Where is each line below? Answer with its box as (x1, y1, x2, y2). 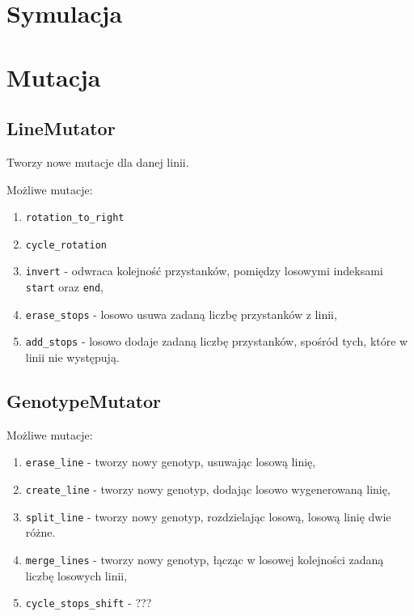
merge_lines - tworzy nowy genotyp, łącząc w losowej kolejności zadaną (25, 551, 384, 568)
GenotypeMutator (6, 389, 162, 414)
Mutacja (6, 60, 101, 93)
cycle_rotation (25, 239, 108, 251)
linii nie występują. (25, 349, 120, 366)
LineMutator (6, 116, 116, 141)
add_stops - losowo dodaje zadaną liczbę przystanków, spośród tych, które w (25, 333, 408, 350)
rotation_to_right (25, 212, 125, 224)
